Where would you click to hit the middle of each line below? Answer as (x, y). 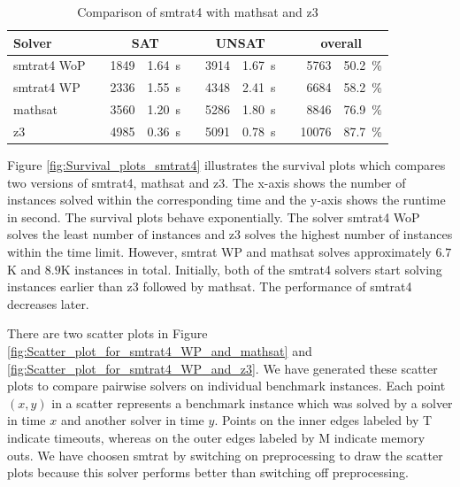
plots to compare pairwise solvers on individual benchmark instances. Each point (226, 386)
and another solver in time (132, 420)
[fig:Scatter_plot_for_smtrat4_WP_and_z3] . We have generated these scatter (222, 368)
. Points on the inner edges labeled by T (323, 420)
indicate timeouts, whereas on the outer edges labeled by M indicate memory (216, 437)
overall (341, 42)
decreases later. (48, 303)
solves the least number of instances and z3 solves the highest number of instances (230, 234)
